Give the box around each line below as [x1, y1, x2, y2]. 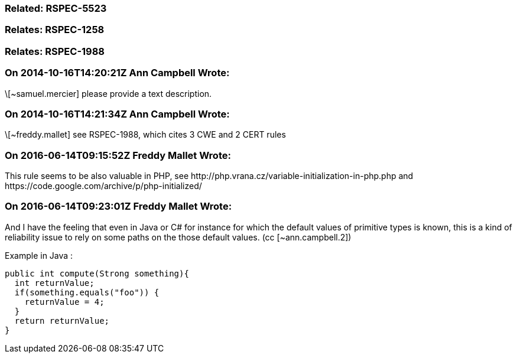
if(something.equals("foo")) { [14, 287, 160, 297]
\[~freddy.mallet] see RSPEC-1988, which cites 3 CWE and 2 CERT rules [5, 129, 286, 140]
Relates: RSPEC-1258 [5, 24, 105, 36]
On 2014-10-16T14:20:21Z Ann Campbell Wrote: [5, 67, 230, 79]
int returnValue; [14, 278, 95, 288]
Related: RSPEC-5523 [5, 2, 107, 14]
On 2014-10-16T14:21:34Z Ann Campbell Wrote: [5, 108, 230, 120]
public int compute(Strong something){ [5, 268, 189, 278]
